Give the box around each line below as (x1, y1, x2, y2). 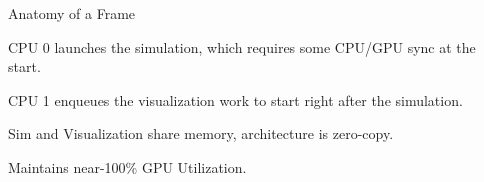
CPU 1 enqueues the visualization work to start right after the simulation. (8, 89, 463, 110)
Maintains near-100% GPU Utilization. (8, 156, 247, 177)
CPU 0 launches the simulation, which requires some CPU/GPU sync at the (8, 36, 476, 57)
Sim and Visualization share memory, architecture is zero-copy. (8, 123, 394, 144)
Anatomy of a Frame (8, 3, 136, 23)
